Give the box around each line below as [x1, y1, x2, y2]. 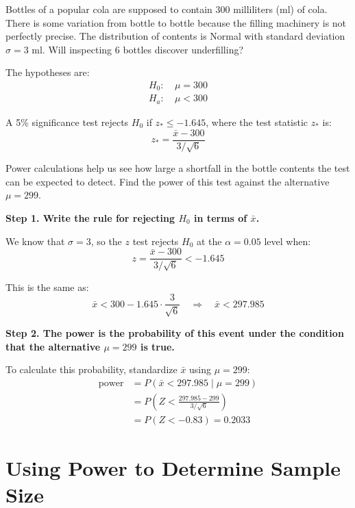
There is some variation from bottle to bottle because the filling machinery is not [5, 15, 347, 29]
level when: [264, 233, 311, 248]
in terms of [194, 211, 247, 225]
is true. [140, 339, 175, 353]
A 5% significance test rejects [5, 114, 129, 129]
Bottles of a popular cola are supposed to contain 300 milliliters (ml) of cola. [5, 2, 328, 16]
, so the [90, 233, 122, 248]
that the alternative [5, 339, 101, 353]
